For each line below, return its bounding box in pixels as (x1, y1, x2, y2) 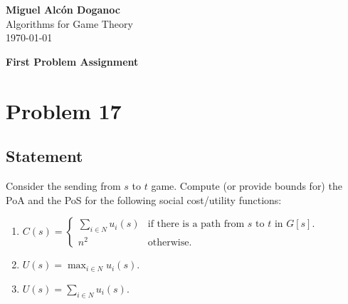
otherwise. (147, 238, 192, 248)
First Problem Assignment (6, 54, 139, 69)
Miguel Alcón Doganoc (6, 2, 120, 16)
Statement (6, 145, 83, 167)
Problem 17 (6, 96, 122, 125)
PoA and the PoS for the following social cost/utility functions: (6, 192, 282, 207)
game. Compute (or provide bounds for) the (151, 178, 342, 193)
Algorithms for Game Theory (6, 16, 133, 31)
